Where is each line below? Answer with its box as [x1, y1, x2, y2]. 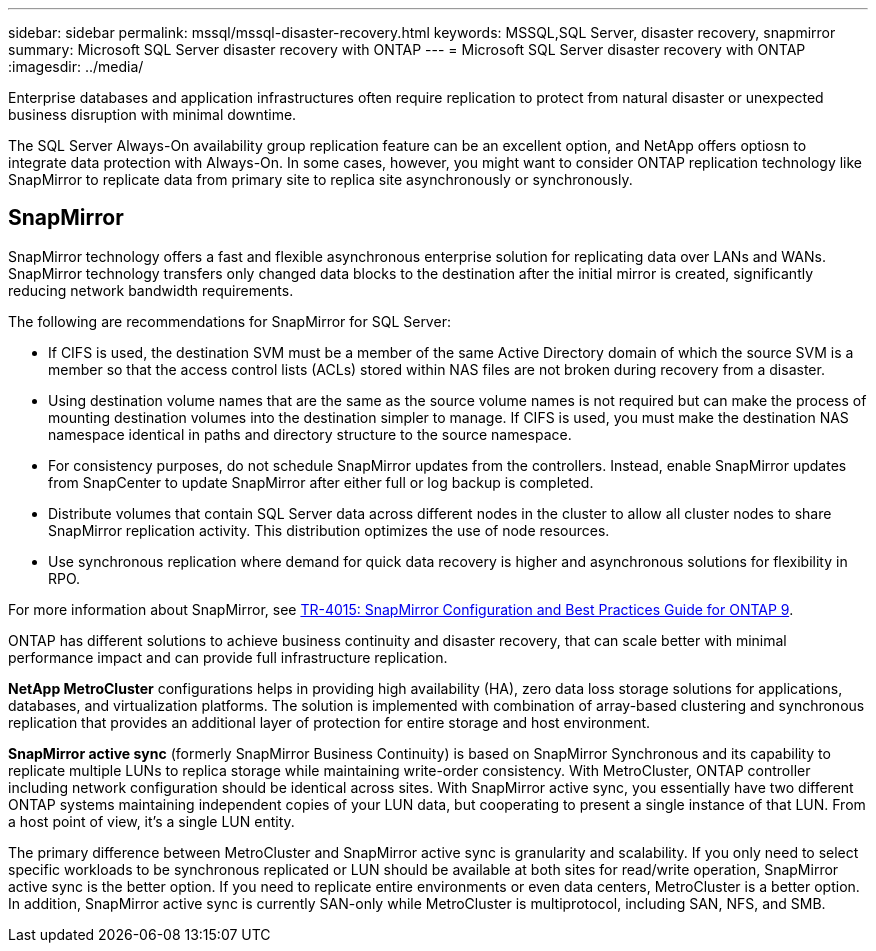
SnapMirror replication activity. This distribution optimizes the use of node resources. [48, 521, 610, 539]
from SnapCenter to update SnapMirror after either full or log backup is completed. [48, 473, 594, 491]
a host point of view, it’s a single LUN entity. [8, 812, 295, 830]
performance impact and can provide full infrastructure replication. [8, 648, 448, 666]
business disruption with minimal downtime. [8, 106, 297, 123]
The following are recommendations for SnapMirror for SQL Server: [8, 312, 451, 330]
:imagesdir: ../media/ [8, 58, 144, 75]
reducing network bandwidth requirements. [8, 281, 294, 299]
